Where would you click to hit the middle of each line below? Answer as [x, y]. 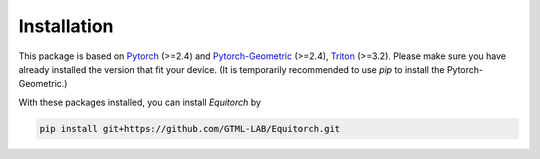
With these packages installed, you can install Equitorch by [140, 102]
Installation [66, 26]
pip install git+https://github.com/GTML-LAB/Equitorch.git [190, 128]
